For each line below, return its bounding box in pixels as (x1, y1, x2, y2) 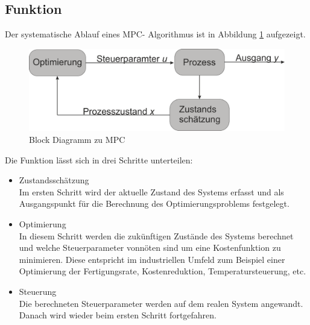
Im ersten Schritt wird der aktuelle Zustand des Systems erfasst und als (19, 185, 284, 198)
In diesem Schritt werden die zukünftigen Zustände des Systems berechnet (19, 229, 294, 242)
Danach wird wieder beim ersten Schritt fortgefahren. (19, 309, 217, 321)
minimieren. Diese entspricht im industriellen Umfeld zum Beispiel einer (19, 253, 285, 265)
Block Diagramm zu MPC (29, 133, 125, 146)
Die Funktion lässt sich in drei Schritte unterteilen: (5, 153, 193, 166)
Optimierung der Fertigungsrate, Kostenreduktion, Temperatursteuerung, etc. (19, 265, 306, 277)
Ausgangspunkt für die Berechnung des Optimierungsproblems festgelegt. (19, 197, 289, 210)
